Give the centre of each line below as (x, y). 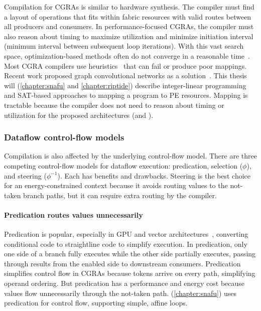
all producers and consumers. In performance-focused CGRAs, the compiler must (129, 26)
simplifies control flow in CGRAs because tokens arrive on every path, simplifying (130, 273)
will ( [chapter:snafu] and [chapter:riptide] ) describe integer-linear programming (125, 85)
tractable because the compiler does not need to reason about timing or (114, 105)
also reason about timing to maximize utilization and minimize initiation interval (129, 36)
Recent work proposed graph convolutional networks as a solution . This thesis (125, 75)
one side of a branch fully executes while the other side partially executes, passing (130, 254)
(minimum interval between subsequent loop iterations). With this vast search (124, 46)
